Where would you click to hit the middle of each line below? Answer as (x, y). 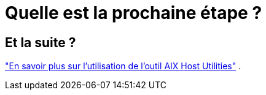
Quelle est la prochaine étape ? (134, 13)
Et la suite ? (41, 42)
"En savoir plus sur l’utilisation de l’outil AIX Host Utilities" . (123, 66)
